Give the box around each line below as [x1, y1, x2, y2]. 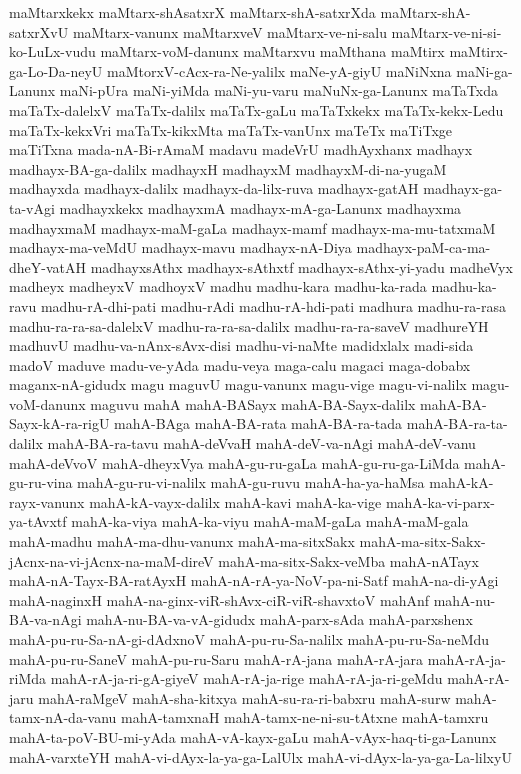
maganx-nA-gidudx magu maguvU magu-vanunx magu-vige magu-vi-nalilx [9, 374, 467, 395]
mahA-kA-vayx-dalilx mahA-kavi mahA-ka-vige [89, 491, 382, 512]
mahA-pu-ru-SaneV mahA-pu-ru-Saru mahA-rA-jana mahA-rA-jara [9, 648, 424, 669]
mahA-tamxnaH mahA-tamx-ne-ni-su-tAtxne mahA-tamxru [120, 707, 489, 728]
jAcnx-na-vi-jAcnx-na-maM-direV [9, 550, 214, 571]
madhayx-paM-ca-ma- [356, 237, 491, 258]
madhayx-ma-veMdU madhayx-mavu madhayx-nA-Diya [9, 237, 352, 258]
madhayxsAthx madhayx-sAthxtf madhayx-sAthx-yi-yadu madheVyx [90, 256, 513, 277]
